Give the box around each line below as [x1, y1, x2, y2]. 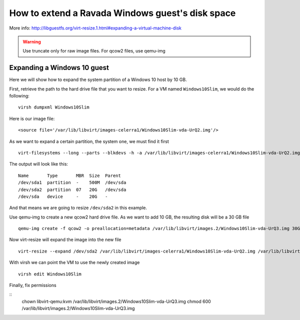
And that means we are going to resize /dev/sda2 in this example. [9, 205, 147, 211]
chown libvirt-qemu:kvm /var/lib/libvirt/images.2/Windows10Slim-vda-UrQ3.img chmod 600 [21, 298, 211, 304]
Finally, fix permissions [9, 282, 57, 288]
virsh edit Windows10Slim [18, 271, 82, 277]
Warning [22, 38, 41, 44]
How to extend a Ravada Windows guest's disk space [9, 7, 236, 18]
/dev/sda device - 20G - [18, 193, 108, 199]
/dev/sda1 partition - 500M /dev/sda [18, 180, 126, 185]
